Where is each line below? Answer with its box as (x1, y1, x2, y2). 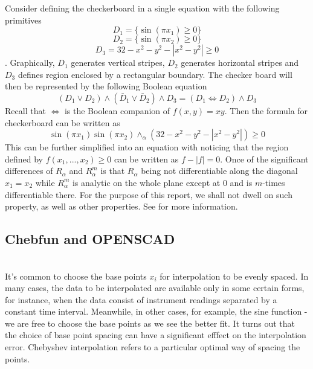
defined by (5, 152, 44, 165)
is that (100, 164, 125, 177)
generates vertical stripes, (71, 56, 165, 69)
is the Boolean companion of (64, 104, 170, 117)
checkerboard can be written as (5, 116, 120, 129)
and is (230, 176, 253, 188)
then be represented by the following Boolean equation (5, 80, 207, 92)
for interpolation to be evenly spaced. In (160, 269, 309, 282)
